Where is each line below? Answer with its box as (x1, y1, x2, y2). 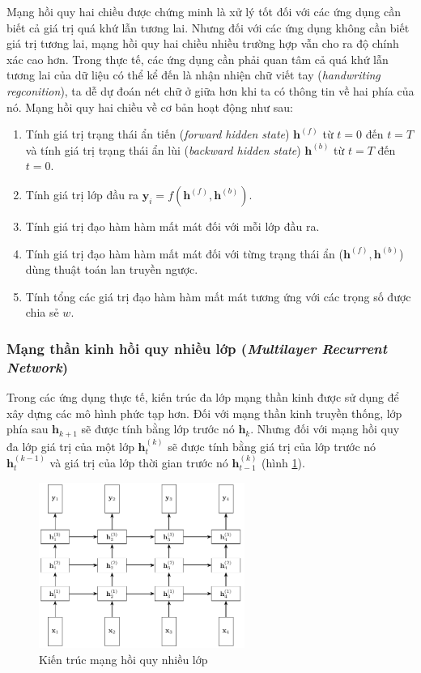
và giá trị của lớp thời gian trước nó (49, 454, 228, 471)
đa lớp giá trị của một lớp (6, 437, 134, 454)
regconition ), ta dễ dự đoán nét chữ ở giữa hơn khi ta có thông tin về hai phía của (6, 82, 415, 99)
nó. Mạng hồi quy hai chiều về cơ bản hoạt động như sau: (6, 98, 294, 115)
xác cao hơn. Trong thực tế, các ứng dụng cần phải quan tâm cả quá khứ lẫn (6, 50, 389, 67)
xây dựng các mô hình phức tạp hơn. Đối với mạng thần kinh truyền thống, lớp (6, 404, 402, 421)
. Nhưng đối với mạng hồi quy (250, 420, 400, 437)
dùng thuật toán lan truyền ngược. (25, 261, 198, 278)
